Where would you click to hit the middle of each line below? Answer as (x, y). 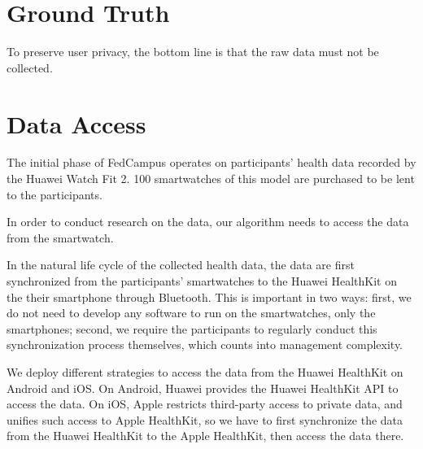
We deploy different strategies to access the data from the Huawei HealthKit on (205, 371)
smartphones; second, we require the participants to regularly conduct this (192, 328)
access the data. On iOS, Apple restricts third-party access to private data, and (205, 404)
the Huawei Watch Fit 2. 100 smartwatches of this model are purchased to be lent (211, 179)
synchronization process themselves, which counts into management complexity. (205, 344)
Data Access (76, 123)
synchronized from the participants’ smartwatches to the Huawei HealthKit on (202, 281)
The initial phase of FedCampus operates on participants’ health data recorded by (211, 162)
